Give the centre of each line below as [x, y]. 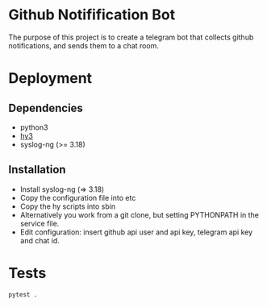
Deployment [50, 79]
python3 [34, 127]
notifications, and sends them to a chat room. [84, 45]
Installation [37, 170]
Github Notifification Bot [92, 15]
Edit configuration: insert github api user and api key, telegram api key [136, 232]
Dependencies [46, 108]
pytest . [23, 295]
